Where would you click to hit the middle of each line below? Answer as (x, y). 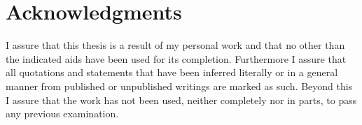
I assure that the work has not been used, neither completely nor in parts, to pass (181, 100)
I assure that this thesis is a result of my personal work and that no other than (175, 45)
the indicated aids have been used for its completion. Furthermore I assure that (176, 58)
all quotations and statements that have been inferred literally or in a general (172, 72)
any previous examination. (62, 113)
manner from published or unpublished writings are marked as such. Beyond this (179, 86)
